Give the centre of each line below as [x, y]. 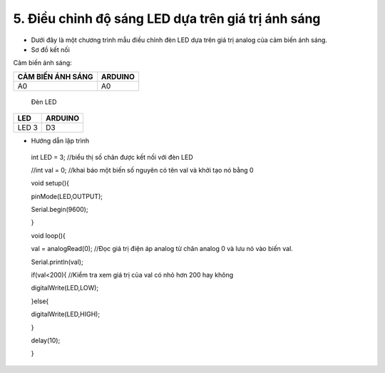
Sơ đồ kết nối [51, 49]
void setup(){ [50, 183]
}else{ [40, 301]
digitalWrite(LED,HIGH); [65, 315]
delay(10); [46, 340]
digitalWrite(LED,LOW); [65, 288]
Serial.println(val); [57, 262]
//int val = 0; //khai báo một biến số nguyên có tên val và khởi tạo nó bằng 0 [142, 170]
